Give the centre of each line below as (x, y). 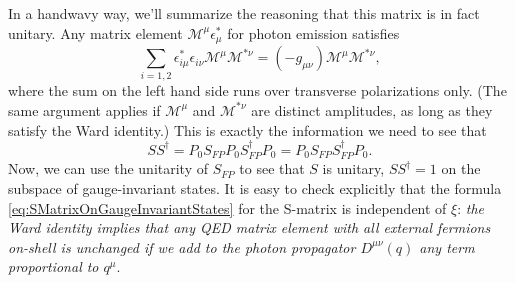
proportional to (53, 266)
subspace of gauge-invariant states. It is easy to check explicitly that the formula (255, 187)
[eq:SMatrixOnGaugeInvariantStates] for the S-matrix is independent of (227, 207)
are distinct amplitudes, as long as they (372, 109)
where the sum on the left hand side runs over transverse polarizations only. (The (257, 90)
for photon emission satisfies (313, 32)
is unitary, (353, 168)
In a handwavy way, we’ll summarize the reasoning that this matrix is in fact (244, 13)
